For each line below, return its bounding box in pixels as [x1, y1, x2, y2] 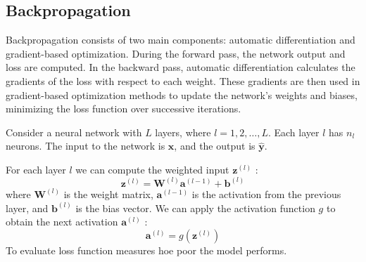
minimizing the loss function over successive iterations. [6, 101, 241, 116]
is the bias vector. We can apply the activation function [75, 200, 315, 215]
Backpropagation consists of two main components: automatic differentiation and [6, 32, 355, 47]
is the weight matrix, [63, 186, 153, 201]
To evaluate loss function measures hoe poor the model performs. [6, 242, 287, 257]
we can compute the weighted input [75, 162, 229, 176]
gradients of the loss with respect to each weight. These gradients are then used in [6, 73, 360, 88]
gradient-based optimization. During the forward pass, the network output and [6, 46, 346, 60]
